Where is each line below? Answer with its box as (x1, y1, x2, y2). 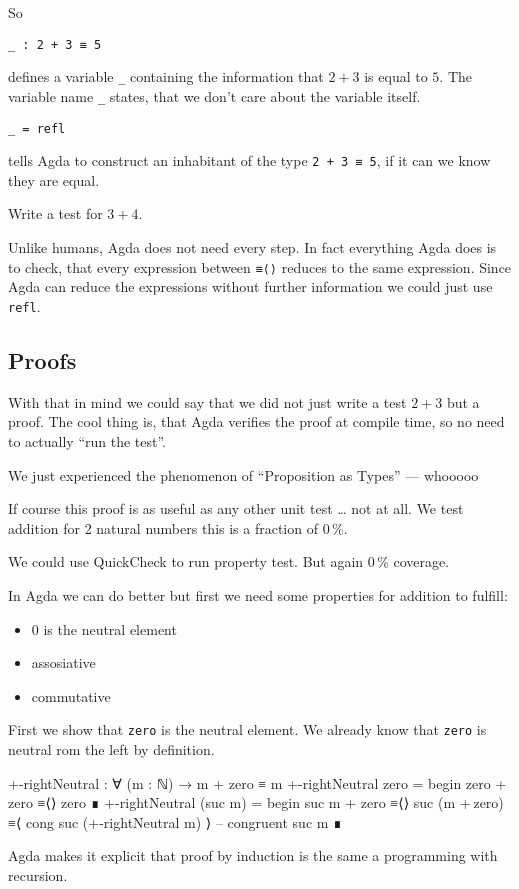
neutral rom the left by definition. (8, 738, 215, 759)
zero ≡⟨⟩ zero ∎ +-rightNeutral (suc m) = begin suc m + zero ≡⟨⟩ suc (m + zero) (8, 792, 504, 813)
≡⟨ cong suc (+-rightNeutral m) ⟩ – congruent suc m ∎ (8, 811, 343, 832)
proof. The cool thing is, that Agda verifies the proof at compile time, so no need (8, 411, 505, 432)
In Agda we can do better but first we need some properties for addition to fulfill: (8, 584, 508, 605)
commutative (31, 685, 111, 706)
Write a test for (8, 203, 103, 224)
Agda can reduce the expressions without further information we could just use (8, 276, 493, 297)
